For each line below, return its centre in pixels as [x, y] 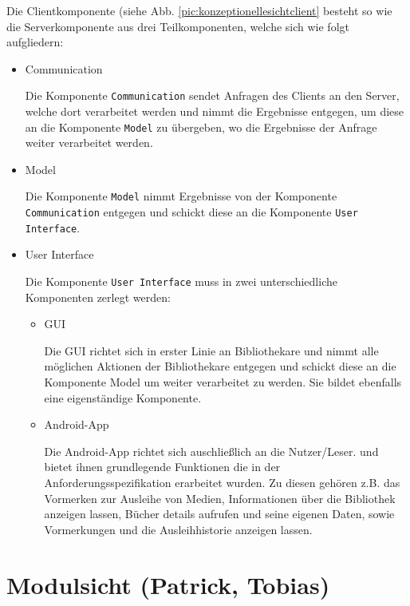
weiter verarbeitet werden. [89, 143]
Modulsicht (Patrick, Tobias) [168, 584]
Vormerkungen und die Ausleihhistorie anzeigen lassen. [178, 529]
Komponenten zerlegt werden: [98, 297]
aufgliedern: [35, 42]
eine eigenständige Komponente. [123, 397]
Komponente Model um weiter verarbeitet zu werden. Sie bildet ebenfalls [223, 382]
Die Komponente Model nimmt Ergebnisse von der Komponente [181, 196]
